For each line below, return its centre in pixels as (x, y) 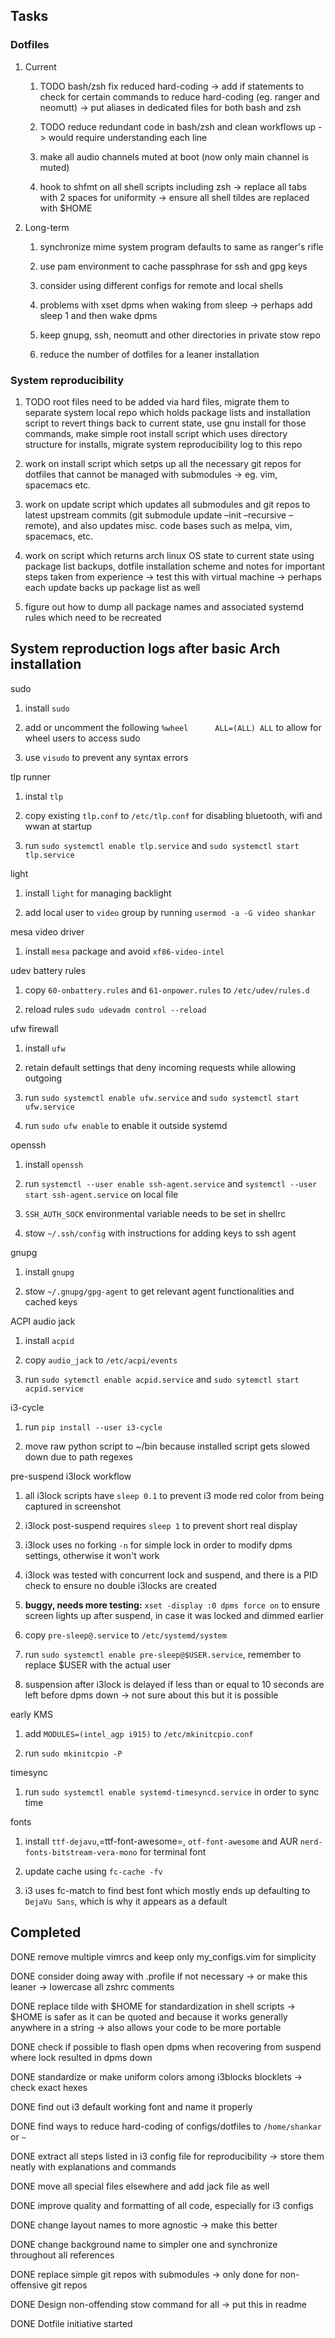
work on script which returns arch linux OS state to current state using (169, 555)
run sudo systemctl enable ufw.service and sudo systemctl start (162, 1097)
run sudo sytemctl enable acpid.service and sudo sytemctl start (162, 1379)
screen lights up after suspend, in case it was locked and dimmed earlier (174, 1615)
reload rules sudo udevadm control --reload (115, 1009)
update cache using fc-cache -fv (93, 1871)
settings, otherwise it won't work (92, 1555)
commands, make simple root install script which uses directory (156, 433)
